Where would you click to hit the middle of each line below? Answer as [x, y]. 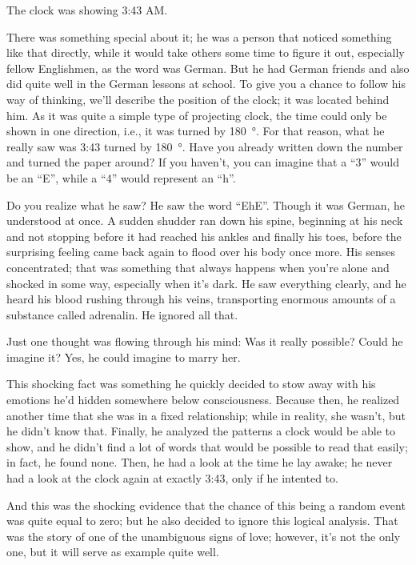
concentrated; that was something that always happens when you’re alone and [198, 267]
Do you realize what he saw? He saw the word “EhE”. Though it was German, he [206, 204]
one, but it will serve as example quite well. [113, 552]
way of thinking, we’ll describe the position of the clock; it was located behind [198, 99]
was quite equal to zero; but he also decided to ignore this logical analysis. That [202, 521]
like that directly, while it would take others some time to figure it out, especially [206, 52]
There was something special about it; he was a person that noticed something [199, 36]
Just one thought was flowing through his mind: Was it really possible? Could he [205, 341]
